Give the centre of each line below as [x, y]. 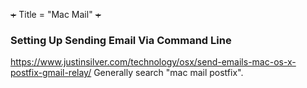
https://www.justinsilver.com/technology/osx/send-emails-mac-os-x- [153, 62]
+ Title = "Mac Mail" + [56, 14]
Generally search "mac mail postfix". [168, 73]
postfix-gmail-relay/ [51, 73]
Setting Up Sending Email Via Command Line [121, 40]
